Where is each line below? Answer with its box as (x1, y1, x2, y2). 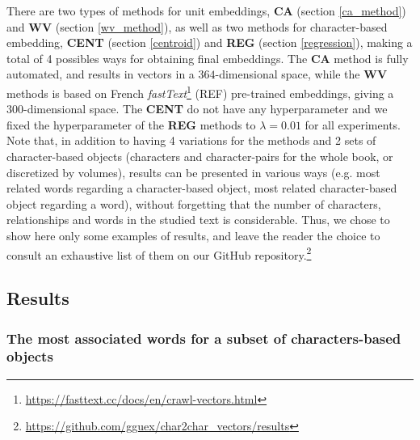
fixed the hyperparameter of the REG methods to (6, 116, 256, 133)
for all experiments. (304, 116, 401, 133)
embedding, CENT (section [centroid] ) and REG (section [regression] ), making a (6, 34, 413, 51)
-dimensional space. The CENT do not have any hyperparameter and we (23, 100, 388, 117)
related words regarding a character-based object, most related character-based (6, 180, 397, 197)
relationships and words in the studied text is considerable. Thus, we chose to (6, 211, 390, 228)
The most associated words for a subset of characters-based (6, 328, 401, 348)
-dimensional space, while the (215, 66, 360, 82)
